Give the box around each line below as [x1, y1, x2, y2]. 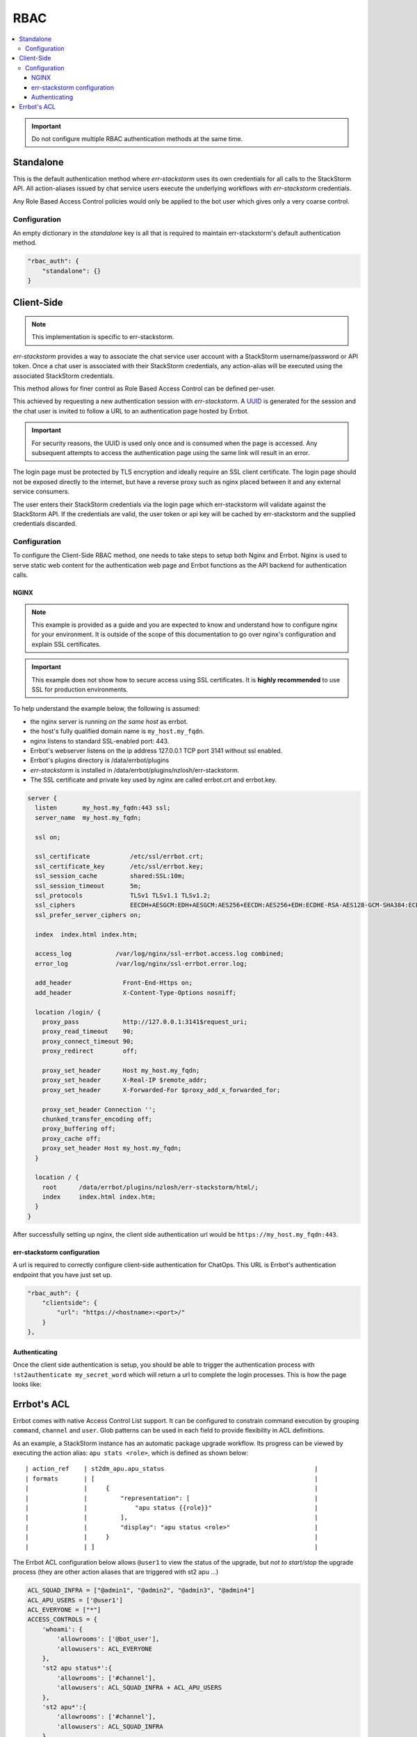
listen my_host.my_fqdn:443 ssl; [35, 804, 171, 812]
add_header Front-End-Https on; [35, 979, 193, 987]
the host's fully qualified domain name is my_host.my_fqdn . [30, 727, 205, 736]
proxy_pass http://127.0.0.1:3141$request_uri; [42, 1018, 248, 1026]
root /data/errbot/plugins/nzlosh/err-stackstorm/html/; [42, 1183, 259, 1191]
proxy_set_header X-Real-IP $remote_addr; [42, 1076, 208, 1084]
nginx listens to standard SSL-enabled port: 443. [30, 736, 170, 745]
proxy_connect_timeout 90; [42, 1037, 135, 1045]
